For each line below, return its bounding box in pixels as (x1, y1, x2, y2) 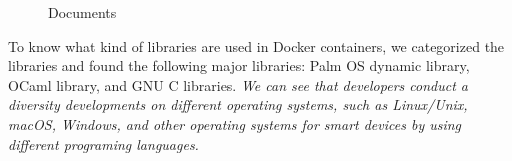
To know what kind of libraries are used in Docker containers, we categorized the (8, 35, 505, 56)
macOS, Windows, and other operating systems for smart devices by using (8, 113, 462, 134)
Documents (48, 2, 117, 22)
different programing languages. (8, 133, 199, 154)
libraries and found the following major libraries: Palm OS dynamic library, (8, 55, 470, 76)
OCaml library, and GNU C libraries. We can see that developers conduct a (8, 74, 468, 95)
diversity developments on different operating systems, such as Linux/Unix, (8, 94, 468, 115)
